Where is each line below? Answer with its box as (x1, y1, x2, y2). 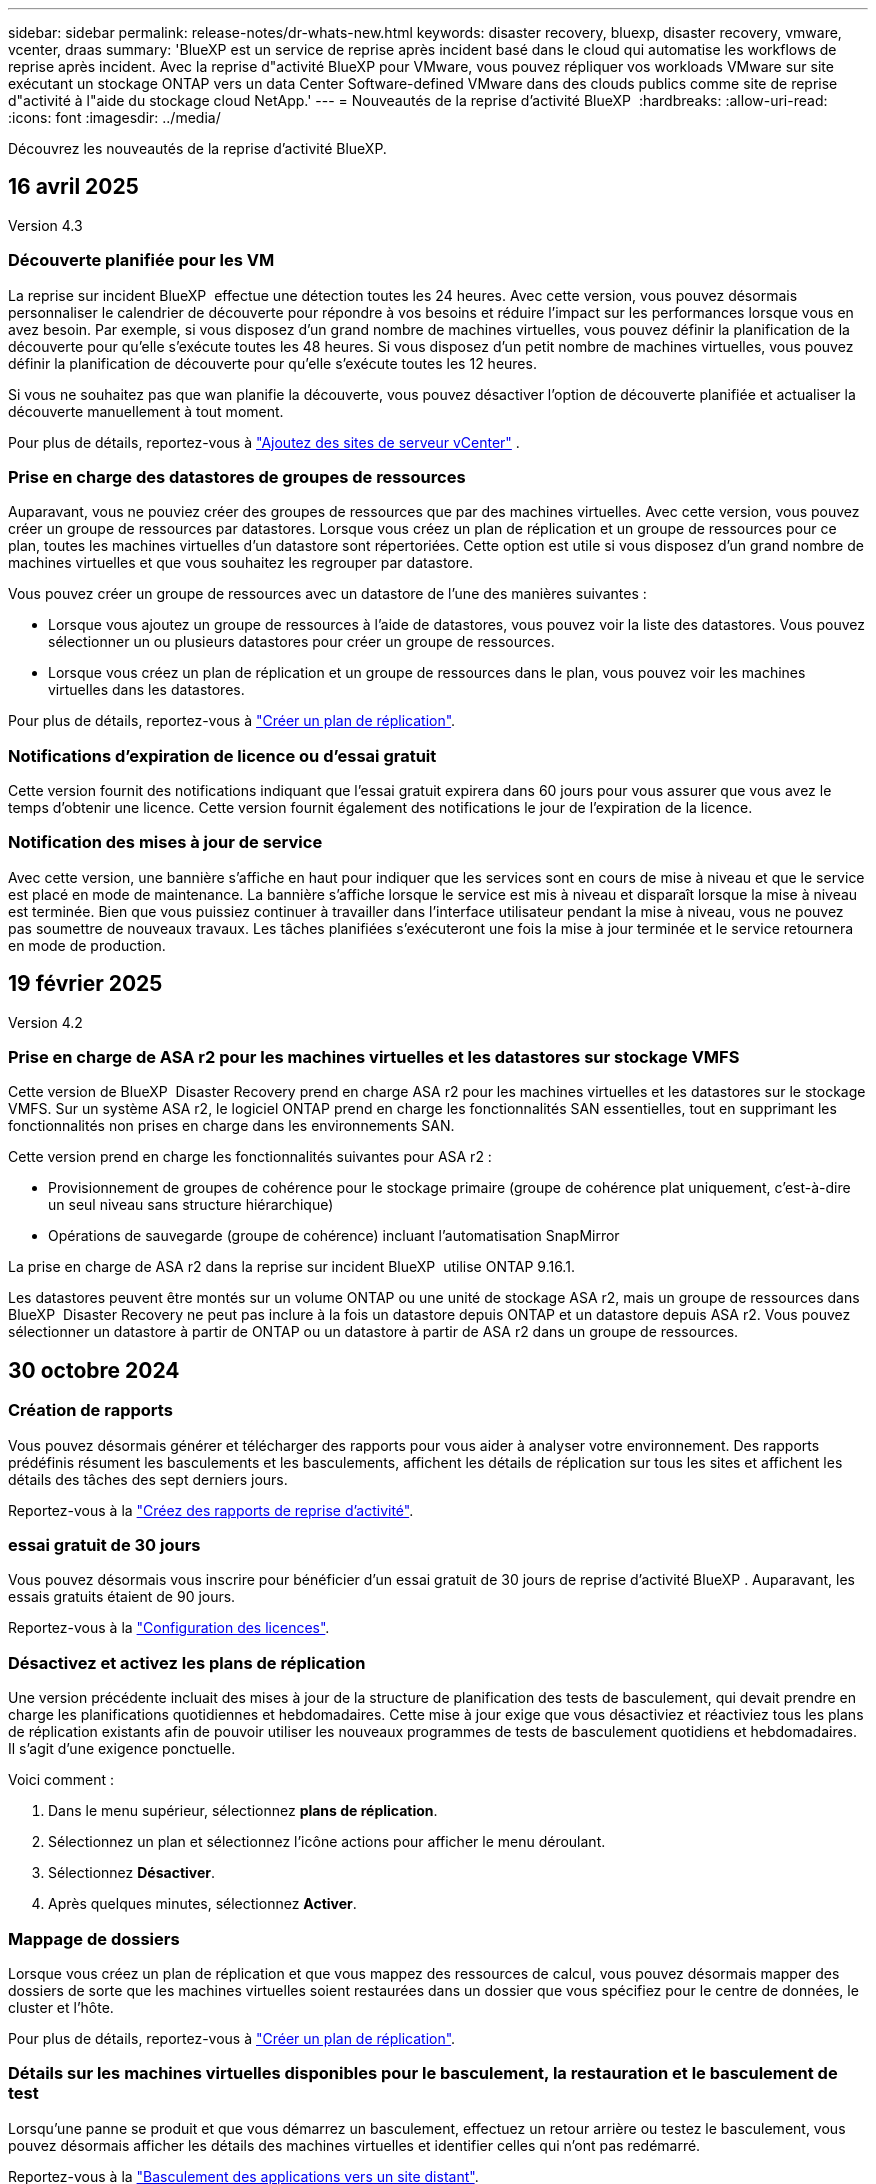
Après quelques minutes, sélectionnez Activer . (48, 1895, 357, 1913)
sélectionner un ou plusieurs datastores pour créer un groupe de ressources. (48, 633, 555, 651)
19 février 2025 (8, 971, 163, 997)
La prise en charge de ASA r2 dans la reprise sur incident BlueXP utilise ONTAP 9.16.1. (8, 1258, 575, 1276)
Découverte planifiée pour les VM (8, 250, 275, 271)
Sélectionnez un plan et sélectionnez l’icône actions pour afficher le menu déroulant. (48, 1833, 606, 1851)
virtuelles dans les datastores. (48, 681, 245, 699)
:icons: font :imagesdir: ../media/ (8, 109, 221, 126)
